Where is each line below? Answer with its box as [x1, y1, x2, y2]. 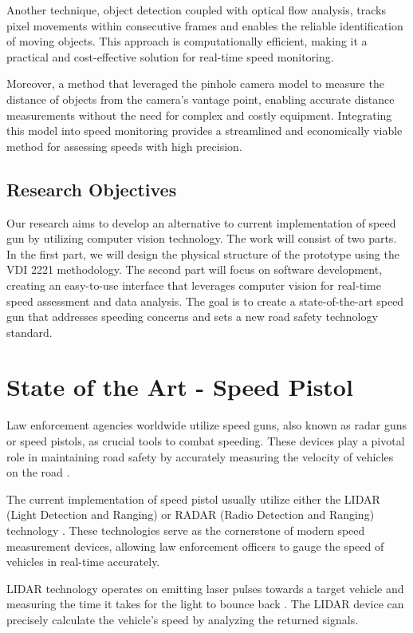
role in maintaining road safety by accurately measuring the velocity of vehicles [6, 448, 394, 465]
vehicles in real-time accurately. [6, 553, 160, 570]
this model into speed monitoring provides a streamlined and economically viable [6, 122, 403, 139]
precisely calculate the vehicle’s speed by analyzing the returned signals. [6, 611, 359, 627]
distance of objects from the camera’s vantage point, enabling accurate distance [6, 90, 395, 107]
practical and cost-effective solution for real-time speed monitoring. [6, 48, 334, 65]
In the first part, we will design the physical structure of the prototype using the [6, 245, 399, 262]
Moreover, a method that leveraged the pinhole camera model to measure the [6, 75, 384, 92]
